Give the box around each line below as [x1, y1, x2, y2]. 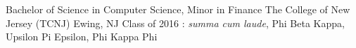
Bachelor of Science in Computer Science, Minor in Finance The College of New [6, 2, 350, 16]
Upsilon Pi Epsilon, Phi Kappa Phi [6, 29, 158, 44]
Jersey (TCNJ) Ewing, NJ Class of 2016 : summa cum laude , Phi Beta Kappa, [6, 15, 345, 30]
